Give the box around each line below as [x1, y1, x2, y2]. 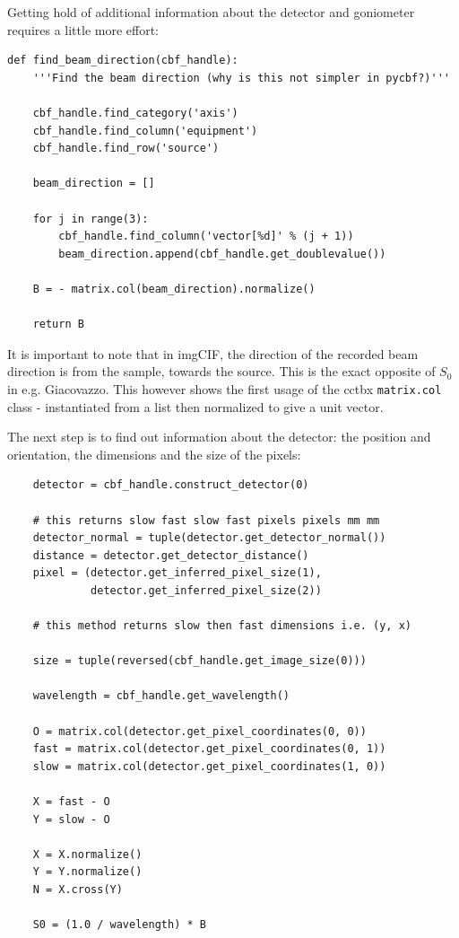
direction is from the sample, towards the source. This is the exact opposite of [7, 362, 436, 381]
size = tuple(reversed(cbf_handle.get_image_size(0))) [32, 654, 367, 668]
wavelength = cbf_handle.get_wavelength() [32, 689, 290, 703]
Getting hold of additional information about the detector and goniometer [7, 3, 415, 21]
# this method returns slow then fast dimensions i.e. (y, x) [32, 619, 412, 633]
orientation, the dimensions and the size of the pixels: [7, 444, 301, 463]
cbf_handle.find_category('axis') [32, 106, 238, 119]
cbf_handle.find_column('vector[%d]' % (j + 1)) [58, 230, 354, 243]
